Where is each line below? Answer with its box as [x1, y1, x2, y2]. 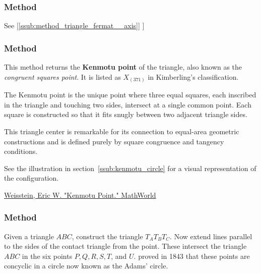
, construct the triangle [72, 231, 143, 241]
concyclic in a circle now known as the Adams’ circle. [4, 260, 168, 271]
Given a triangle [4, 231, 54, 241]
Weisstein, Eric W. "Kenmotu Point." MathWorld [4, 189, 156, 200]
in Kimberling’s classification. [148, 71, 239, 82]
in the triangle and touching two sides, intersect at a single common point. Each [4, 99, 251, 109]
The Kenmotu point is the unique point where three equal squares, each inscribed [4, 89, 256, 100]
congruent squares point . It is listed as [4, 71, 121, 82]
